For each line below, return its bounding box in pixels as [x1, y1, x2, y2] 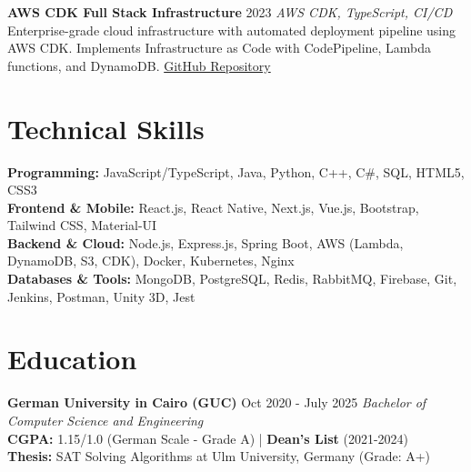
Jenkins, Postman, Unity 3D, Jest [7, 286, 195, 306]
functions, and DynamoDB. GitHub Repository [7, 55, 271, 75]
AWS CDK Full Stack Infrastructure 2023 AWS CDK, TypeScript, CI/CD [7, 3, 453, 21]
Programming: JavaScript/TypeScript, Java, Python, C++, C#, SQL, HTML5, [7, 162, 465, 181]
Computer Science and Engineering [7, 410, 204, 429]
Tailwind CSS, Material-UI [7, 216, 157, 235]
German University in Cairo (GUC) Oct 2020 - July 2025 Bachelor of [7, 393, 426, 412]
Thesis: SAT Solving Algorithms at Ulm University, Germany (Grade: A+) [7, 447, 431, 466]
